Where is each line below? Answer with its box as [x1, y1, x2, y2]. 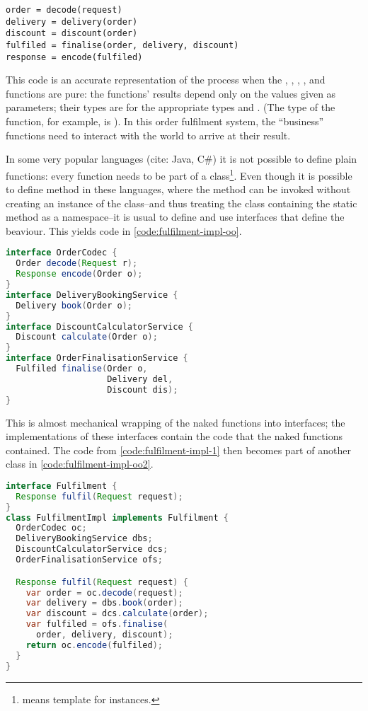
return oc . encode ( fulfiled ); [25, 640, 163, 650]
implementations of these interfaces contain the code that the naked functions [6, 429, 343, 444]
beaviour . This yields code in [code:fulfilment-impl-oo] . [6, 223, 242, 238]
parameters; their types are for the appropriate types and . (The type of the [6, 100, 335, 115]
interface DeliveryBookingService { [6, 289, 178, 300]
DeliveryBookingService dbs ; [16, 533, 153, 544]
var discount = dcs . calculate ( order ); [25, 608, 209, 619]
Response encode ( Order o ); [16, 269, 143, 279]
